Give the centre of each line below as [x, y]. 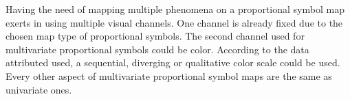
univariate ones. [39, 89]
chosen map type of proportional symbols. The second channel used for [155, 36]
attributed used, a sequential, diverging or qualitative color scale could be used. [173, 62]
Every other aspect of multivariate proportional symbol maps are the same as [169, 75]
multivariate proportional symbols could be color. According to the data [157, 49]
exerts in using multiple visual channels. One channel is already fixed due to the [174, 22]
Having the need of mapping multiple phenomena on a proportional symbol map [175, 9]
